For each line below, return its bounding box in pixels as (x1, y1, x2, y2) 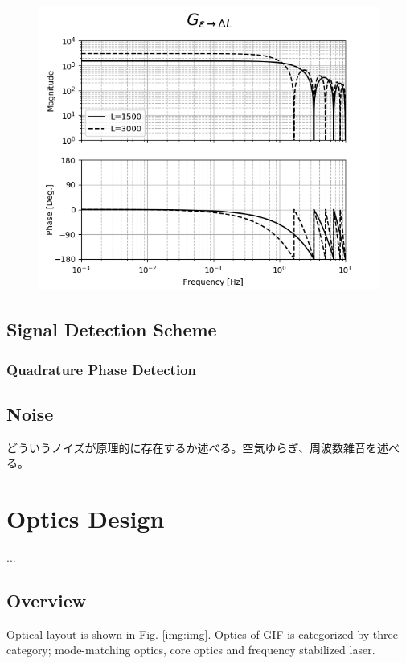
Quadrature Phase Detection (6, 359, 196, 379)
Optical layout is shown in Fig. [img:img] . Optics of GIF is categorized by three (6, 625, 398, 642)
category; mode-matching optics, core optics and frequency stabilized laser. (6, 641, 375, 658)
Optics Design (6, 502, 165, 535)
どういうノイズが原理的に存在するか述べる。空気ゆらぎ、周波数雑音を (6, 439, 377, 455)
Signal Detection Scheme (6, 317, 217, 342)
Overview (6, 588, 87, 613)
